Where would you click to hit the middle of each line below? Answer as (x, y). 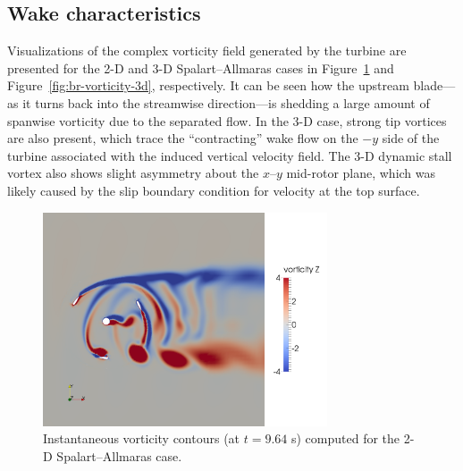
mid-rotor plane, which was (361, 173)
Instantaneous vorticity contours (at (142, 438)
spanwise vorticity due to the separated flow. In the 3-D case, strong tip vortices (227, 120)
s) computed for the (345, 438)
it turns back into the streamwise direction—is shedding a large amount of (226, 102)
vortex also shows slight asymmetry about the (133, 173)
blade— (434, 85)
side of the (411, 138)
